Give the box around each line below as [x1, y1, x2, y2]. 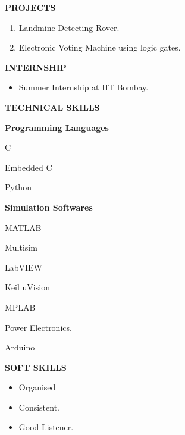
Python [5, 181, 32, 193]
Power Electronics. [5, 321, 72, 333]
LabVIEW [5, 261, 43, 273]
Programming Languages [5, 121, 109, 133]
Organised [18, 381, 56, 393]
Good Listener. [18, 421, 74, 433]
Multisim [5, 241, 37, 254]
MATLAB [5, 221, 42, 233]
